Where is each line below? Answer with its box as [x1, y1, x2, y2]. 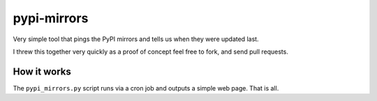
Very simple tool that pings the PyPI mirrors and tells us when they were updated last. [13, 35, 259, 43]
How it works [13, 65, 71, 77]
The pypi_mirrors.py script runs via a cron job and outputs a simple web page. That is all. [13, 84, 279, 92]
